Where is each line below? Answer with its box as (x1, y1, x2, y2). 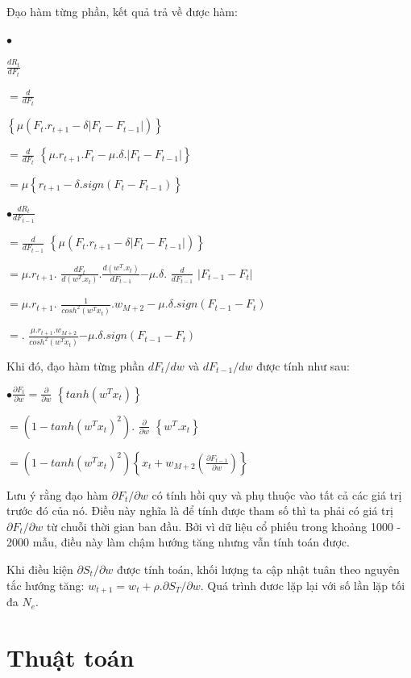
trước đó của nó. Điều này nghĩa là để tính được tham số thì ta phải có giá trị (6, 502, 393, 519)
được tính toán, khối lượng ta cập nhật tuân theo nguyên (117, 561, 400, 577)
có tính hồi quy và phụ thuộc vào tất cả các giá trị (152, 486, 402, 503)
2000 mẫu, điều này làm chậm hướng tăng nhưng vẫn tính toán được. (6, 534, 350, 550)
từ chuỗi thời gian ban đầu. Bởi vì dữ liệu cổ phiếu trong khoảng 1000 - (46, 517, 401, 534)
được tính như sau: (256, 358, 350, 375)
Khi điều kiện (6, 561, 73, 577)
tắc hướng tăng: (6, 576, 85, 593)
